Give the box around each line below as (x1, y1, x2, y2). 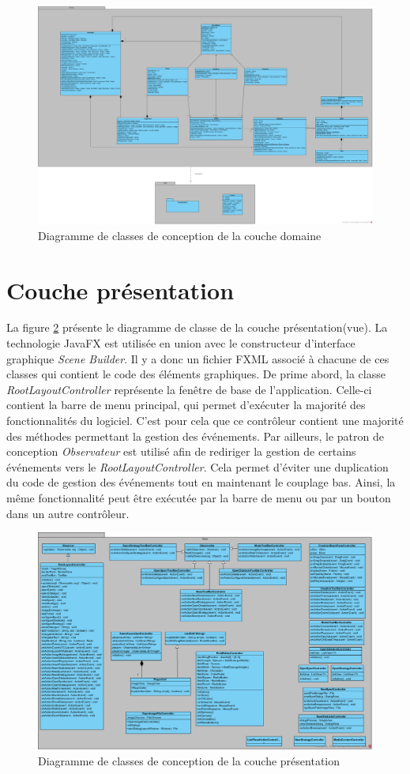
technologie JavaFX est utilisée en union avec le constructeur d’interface (6, 335, 355, 351)
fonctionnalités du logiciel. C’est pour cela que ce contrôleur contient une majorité (6, 412, 404, 429)
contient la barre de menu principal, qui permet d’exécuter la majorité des (6, 396, 366, 413)
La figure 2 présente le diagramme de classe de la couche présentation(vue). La (6, 319, 388, 336)
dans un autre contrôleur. (6, 505, 130, 521)
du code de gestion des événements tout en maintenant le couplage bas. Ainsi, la (6, 474, 396, 490)
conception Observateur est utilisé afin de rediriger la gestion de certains (6, 443, 356, 460)
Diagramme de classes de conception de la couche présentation (38, 753, 340, 769)
